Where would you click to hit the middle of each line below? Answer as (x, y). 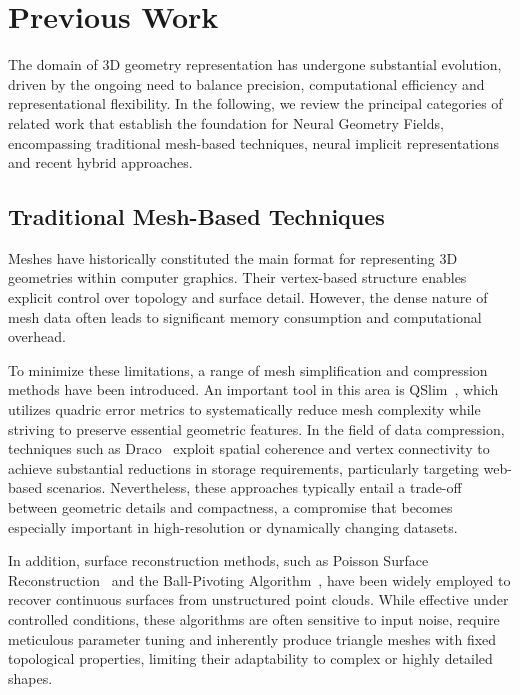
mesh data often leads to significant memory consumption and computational (245, 316)
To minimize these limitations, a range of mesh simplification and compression (248, 369)
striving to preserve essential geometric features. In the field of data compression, (256, 428)
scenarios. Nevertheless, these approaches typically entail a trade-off (254, 487)
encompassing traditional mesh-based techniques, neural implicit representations (254, 142)
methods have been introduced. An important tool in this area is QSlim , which (253, 389)
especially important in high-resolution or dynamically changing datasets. (233, 526)
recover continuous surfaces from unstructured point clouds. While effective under (258, 599)
